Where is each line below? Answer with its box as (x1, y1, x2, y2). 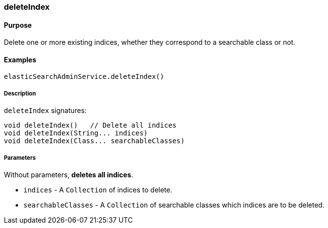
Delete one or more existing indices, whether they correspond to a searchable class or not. (4, 38, 295, 47)
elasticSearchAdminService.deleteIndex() (4, 73, 164, 81)
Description (4, 90, 36, 97)
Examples (4, 55, 37, 64)
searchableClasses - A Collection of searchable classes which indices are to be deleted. (23, 201, 325, 209)
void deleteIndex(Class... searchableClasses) (4, 137, 185, 145)
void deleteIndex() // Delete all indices (4, 121, 177, 130)
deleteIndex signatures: (4, 106, 87, 115)
